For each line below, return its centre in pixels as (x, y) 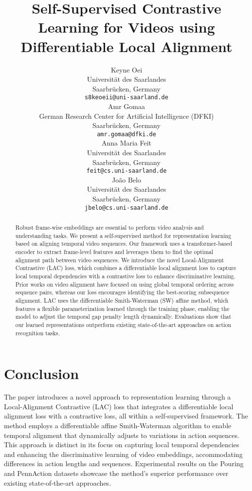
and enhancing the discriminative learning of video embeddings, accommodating (123, 454)
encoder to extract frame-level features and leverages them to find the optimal (114, 252)
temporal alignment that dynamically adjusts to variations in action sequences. (122, 435)
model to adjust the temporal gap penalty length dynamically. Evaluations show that (123, 317)
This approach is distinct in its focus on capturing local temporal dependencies (122, 445)
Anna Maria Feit (126, 143)
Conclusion (42, 373)
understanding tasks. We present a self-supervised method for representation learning (123, 235)
